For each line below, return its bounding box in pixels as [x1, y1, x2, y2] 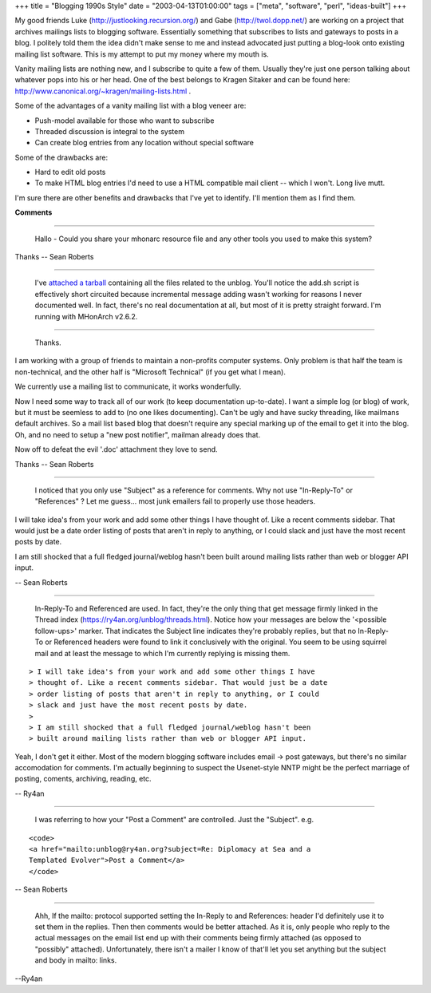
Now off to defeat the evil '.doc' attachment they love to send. [14, 445, 219, 454]
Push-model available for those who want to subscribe [34, 116, 215, 125]
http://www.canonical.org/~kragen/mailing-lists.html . [14, 86, 192, 96]
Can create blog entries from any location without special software [34, 138, 255, 148]
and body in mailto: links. [34, 955, 117, 965]
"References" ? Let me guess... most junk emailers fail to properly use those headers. [34, 496, 315, 506]
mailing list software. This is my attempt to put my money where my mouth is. [14, 49, 269, 59]
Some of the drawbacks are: [14, 152, 109, 162]
